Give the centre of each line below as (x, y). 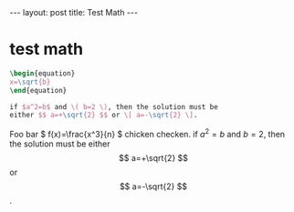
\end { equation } (38, 90)
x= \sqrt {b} (30, 82)
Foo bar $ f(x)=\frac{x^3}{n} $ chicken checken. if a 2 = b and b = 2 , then (147, 133)
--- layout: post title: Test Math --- (74, 12)
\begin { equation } (42, 73)
